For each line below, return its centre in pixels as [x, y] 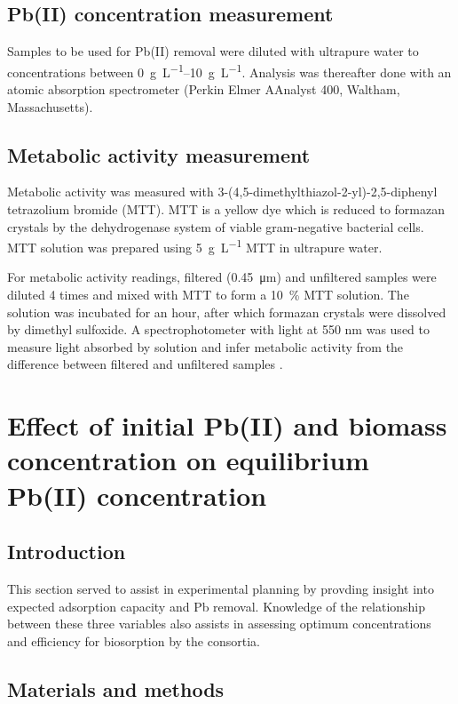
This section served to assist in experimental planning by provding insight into [221, 588]
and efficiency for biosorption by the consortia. [134, 640]
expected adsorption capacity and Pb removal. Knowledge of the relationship [217, 606]
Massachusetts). [50, 106]
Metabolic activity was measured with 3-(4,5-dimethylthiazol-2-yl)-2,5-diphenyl [222, 192]
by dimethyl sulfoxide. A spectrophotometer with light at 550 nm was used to [218, 329]
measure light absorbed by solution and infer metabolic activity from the [205, 346]
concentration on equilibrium [188, 460]
